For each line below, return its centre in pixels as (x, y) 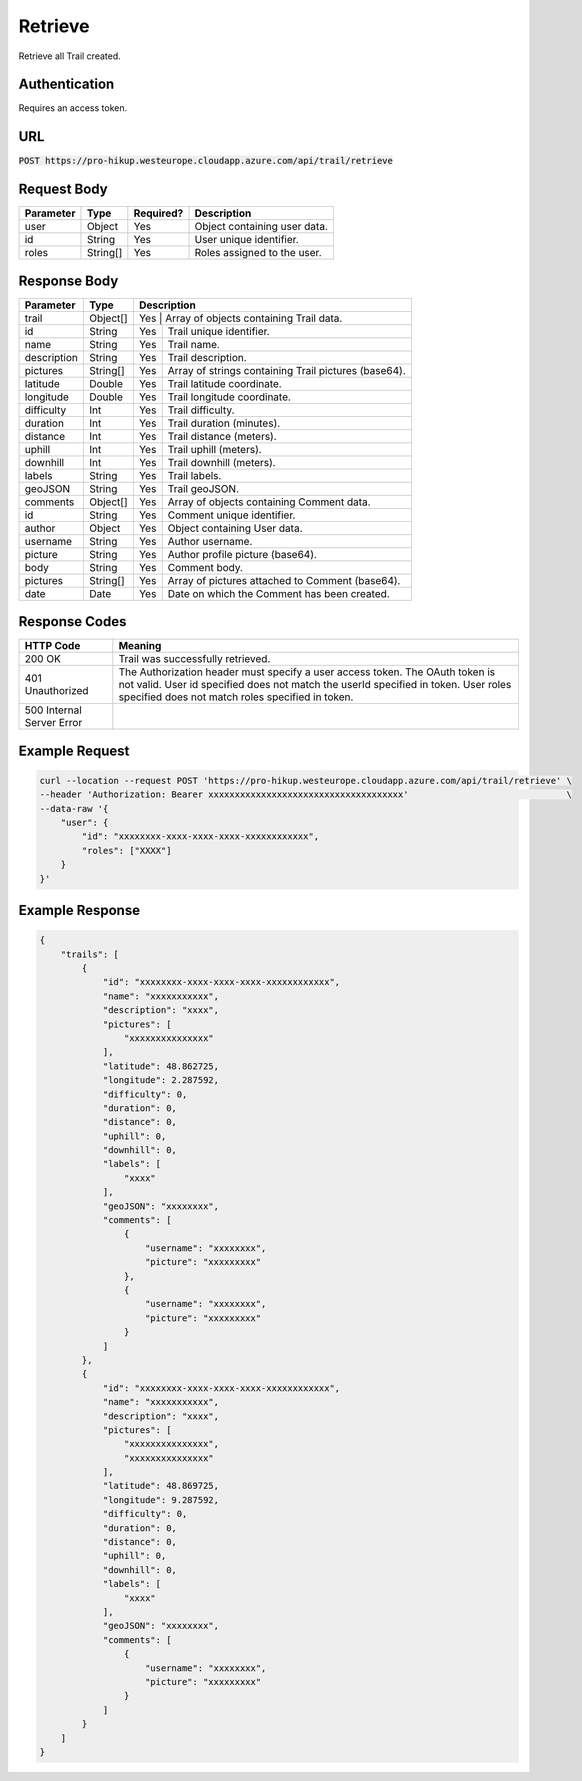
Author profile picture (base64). (242, 554)
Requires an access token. (73, 108)
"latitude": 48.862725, (161, 1066)
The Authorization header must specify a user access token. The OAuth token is (306, 672)
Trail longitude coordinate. (229, 397)
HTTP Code (52, 646)
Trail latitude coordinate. (224, 383)
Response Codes (72, 621)
